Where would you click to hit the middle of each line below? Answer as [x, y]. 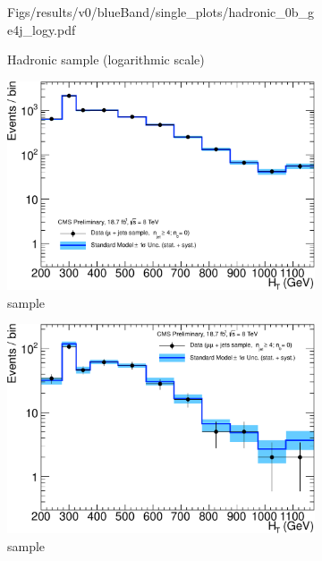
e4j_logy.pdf [42, 29]
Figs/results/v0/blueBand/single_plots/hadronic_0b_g [161, 12]
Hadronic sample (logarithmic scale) [106, 59]
